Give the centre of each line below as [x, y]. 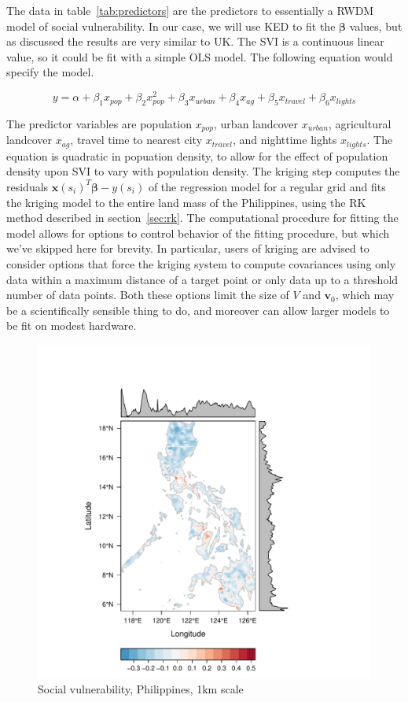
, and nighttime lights [285, 140]
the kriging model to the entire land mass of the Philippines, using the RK [186, 202]
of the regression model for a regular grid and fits [267, 186]
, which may [365, 295]
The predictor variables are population [99, 123]
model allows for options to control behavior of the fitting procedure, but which [198, 233]
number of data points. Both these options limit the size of [148, 295]
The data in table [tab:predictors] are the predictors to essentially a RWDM [190, 10]
